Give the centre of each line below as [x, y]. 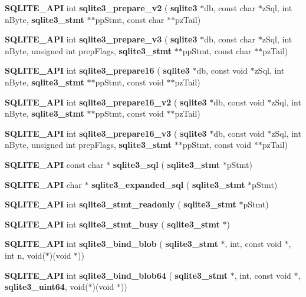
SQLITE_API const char [54, 164]
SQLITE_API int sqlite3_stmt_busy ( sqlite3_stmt [112, 224]
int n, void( [25, 255]
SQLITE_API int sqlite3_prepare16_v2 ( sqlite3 [106, 102]
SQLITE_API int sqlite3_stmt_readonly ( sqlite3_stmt [121, 204]
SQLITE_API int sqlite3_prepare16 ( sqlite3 [97, 70]
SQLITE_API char [43, 184]
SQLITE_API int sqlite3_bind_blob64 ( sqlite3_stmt [116, 275]
